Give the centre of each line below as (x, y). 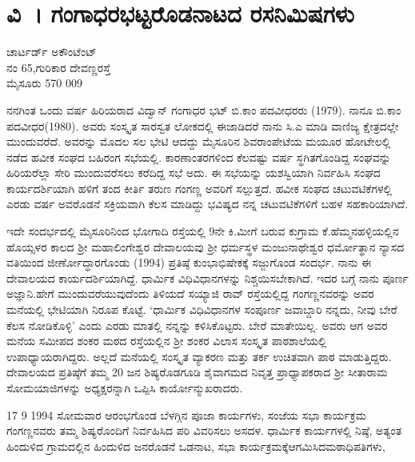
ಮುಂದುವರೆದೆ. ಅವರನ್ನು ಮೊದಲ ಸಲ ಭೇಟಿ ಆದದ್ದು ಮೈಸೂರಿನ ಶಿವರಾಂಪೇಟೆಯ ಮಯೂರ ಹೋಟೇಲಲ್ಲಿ (199, 141)
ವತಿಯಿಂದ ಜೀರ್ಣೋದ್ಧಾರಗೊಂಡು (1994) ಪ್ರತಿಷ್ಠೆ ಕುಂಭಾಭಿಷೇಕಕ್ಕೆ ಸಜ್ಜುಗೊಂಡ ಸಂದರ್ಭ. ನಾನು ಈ (189, 262)
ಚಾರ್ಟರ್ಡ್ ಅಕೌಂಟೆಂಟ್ (52, 52)
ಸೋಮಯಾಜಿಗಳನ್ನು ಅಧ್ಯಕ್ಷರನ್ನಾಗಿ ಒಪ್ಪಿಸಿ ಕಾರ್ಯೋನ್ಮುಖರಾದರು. (125, 388)
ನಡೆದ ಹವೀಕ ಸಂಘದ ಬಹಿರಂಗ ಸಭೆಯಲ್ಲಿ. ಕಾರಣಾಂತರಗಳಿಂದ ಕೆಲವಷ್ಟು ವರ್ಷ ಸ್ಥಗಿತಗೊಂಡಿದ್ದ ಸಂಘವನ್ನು (199, 157)
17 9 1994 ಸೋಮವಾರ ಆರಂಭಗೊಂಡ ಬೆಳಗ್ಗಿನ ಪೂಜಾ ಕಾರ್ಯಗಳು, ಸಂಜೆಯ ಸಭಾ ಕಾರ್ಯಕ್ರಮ (187, 414)
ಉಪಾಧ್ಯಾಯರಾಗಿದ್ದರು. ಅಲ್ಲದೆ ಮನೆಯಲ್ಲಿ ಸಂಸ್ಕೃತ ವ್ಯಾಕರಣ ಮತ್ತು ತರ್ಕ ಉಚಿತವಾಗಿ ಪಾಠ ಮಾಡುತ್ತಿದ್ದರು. (199, 356)
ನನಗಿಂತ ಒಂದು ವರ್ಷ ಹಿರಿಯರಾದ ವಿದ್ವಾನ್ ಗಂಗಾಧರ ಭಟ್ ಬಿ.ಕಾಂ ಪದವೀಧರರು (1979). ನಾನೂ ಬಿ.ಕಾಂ (204, 109)
